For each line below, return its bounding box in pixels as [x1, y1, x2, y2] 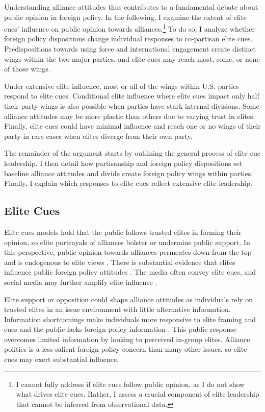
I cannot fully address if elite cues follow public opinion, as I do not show [16, 378, 245, 389]
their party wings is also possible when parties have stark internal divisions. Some [4, 101, 259, 111]
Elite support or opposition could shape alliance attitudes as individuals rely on [4, 294, 253, 304]
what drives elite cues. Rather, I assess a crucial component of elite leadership [16, 389, 259, 399]
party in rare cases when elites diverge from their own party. [4, 130, 193, 141]
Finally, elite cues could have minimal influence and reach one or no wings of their [4, 120, 261, 131]
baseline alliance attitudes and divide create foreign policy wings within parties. [4, 167, 253, 178]
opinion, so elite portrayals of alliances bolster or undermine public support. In [4, 236, 250, 247]
